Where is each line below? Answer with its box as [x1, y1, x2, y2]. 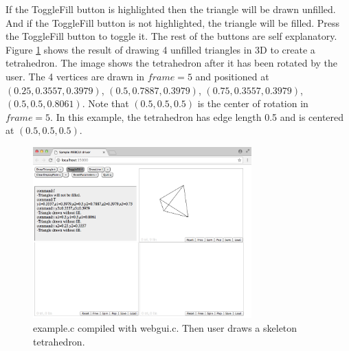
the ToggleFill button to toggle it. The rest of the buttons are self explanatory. [5, 29, 337, 43]
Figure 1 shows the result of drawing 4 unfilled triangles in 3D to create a [5, 42, 315, 56]
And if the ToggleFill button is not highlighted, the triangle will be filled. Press [5, 15, 340, 30]
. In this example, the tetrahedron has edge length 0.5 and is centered [50, 109, 344, 124]
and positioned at [195, 69, 269, 83]
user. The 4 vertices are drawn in [5, 69, 145, 83]
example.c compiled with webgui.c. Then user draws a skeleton [33, 321, 297, 335]
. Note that [82, 96, 129, 111]
